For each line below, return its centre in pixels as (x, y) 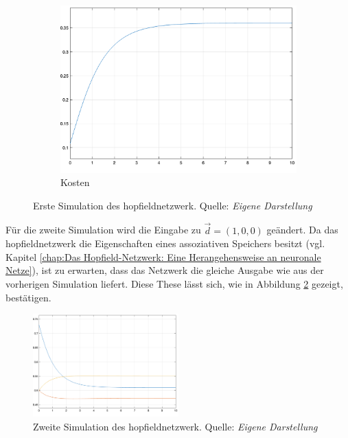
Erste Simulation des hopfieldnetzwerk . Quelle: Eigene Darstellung (173, 205)
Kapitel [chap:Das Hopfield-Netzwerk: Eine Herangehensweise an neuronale (163, 256)
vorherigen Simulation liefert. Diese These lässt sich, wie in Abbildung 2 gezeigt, (174, 283)
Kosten (75, 182)
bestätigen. (28, 297)
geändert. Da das (302, 230)
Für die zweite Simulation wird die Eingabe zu (103, 230)
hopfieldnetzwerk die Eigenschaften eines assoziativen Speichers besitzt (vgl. (165, 243)
